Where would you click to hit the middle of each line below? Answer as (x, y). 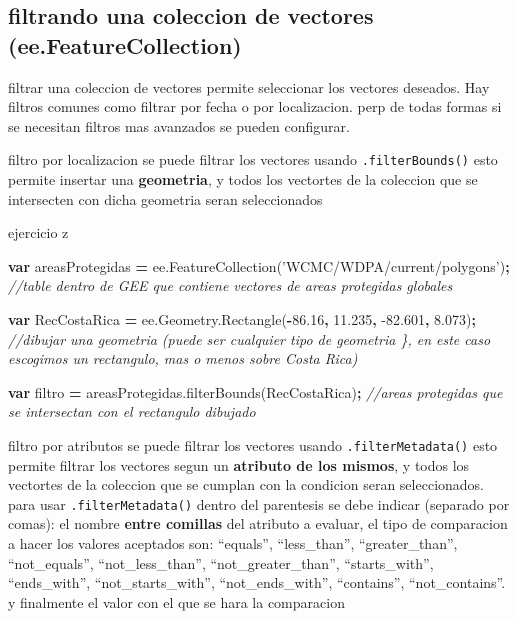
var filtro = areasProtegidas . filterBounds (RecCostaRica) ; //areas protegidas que (255, 391)
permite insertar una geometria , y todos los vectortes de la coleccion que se (243, 179)
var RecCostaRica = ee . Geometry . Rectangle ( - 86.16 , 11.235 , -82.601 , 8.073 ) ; (242, 319)
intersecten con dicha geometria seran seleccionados (165, 198)
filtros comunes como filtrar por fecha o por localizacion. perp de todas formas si (255, 106)
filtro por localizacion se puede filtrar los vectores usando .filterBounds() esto (253, 159)
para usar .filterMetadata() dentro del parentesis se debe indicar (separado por (259, 503)
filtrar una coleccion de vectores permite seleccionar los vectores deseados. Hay (249, 86)
